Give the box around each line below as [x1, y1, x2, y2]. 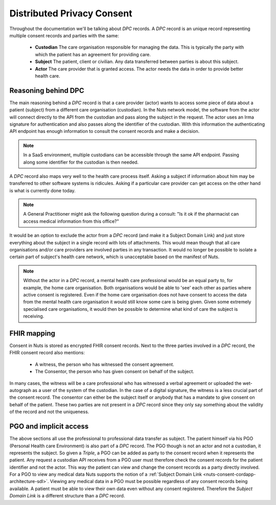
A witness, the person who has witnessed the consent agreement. [35, 361, 175, 368]
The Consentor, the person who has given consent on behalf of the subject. [35, 369, 194, 375]
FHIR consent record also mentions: [9, 350, 85, 356]
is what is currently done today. [9, 187, 76, 194]
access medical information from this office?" [23, 218, 120, 224]
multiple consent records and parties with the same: [9, 32, 120, 38]
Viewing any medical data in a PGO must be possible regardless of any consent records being [50, 478, 248, 485]
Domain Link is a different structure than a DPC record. [9, 493, 125, 499]
